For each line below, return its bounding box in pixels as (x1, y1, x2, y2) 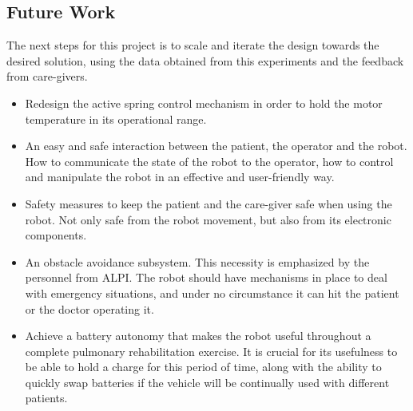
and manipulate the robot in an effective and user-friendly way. (25, 168, 335, 185)
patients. (25, 389, 68, 406)
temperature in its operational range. (25, 110, 207, 127)
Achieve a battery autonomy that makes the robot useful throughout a (25, 327, 371, 344)
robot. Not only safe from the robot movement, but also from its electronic (25, 211, 391, 227)
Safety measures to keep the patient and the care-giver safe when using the (25, 195, 392, 211)
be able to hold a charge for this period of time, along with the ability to (25, 358, 382, 375)
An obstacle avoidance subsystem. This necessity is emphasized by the (25, 253, 370, 270)
